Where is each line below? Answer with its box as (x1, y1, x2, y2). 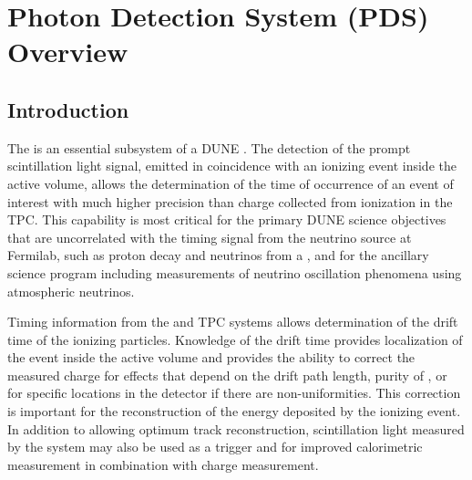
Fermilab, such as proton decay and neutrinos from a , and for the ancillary (7, 245, 429, 265)
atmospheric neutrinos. (7, 281, 135, 300)
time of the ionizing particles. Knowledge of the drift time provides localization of (7, 329, 463, 349)
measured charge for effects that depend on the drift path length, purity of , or (7, 365, 447, 384)
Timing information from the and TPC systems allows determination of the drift (7, 312, 458, 331)
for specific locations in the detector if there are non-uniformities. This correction (7, 383, 461, 402)
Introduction (7, 95, 129, 123)
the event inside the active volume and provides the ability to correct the (7, 348, 416, 367)
